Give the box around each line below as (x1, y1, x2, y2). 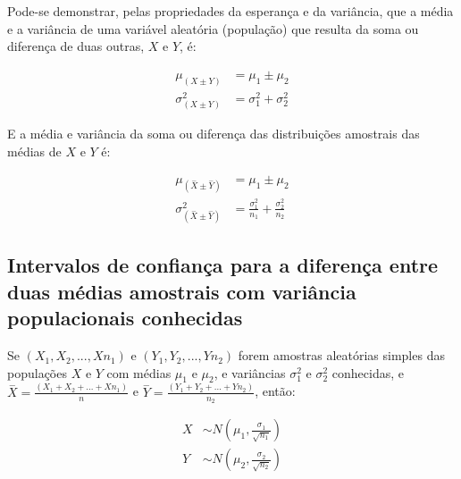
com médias (106, 363, 172, 382)
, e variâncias (214, 363, 286, 382)
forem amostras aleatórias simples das (238, 346, 445, 365)
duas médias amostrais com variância (7, 277, 356, 305)
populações (7, 363, 67, 382)
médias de (7, 141, 62, 160)
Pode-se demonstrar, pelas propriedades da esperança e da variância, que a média (7, 2, 454, 20)
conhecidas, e (331, 363, 404, 382)
